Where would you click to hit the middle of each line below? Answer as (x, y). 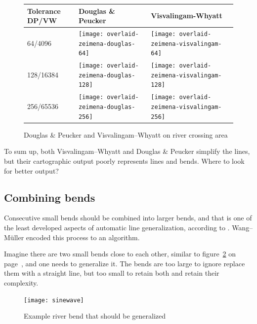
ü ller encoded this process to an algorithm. (75, 237)
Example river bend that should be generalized (95, 316)
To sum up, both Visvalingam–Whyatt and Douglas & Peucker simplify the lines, (127, 151)
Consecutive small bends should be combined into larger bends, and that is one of (128, 218)
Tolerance (44, 11)
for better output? (31, 170)
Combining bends (50, 197)
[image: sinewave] (54, 300)
